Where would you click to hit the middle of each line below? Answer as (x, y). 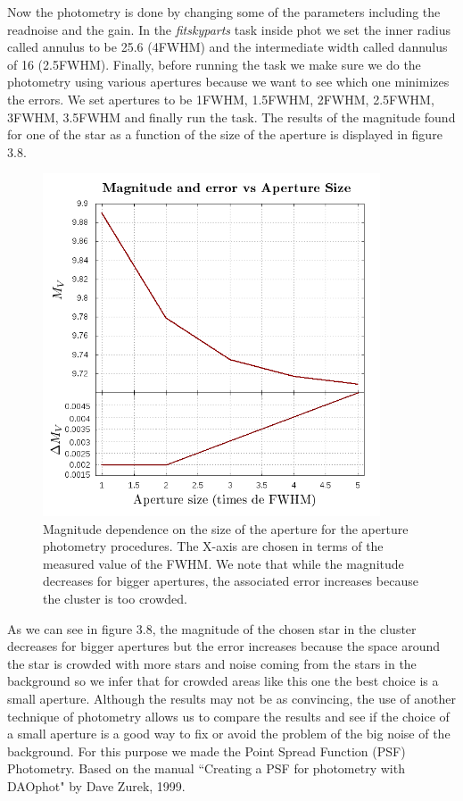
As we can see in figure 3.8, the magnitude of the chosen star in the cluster (212, 628)
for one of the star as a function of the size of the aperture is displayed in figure (225, 134)
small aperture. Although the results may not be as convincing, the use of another (231, 699)
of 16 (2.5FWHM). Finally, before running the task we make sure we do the (214, 64)
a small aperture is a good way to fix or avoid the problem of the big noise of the (229, 734)
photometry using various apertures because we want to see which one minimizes (228, 82)
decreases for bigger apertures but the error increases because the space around (224, 646)
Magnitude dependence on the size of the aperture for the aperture (226, 528)
